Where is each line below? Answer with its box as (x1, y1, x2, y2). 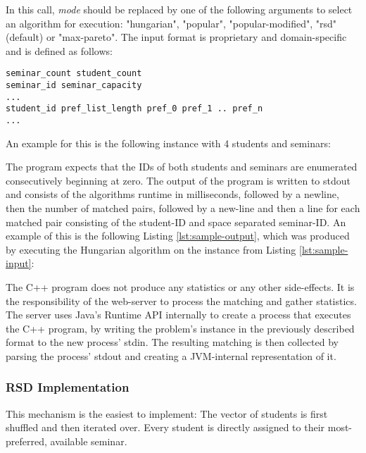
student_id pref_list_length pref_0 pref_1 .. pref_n (6, 104, 263, 114)
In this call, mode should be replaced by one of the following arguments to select (6, 2, 353, 16)
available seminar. (50, 433, 127, 448)
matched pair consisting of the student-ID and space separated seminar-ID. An (6, 214, 346, 229)
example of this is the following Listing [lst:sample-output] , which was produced (6, 228, 350, 243)
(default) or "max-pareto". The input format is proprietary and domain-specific (6, 30, 347, 44)
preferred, (6, 433, 47, 448)
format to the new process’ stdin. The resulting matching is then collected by (6, 335, 339, 349)
